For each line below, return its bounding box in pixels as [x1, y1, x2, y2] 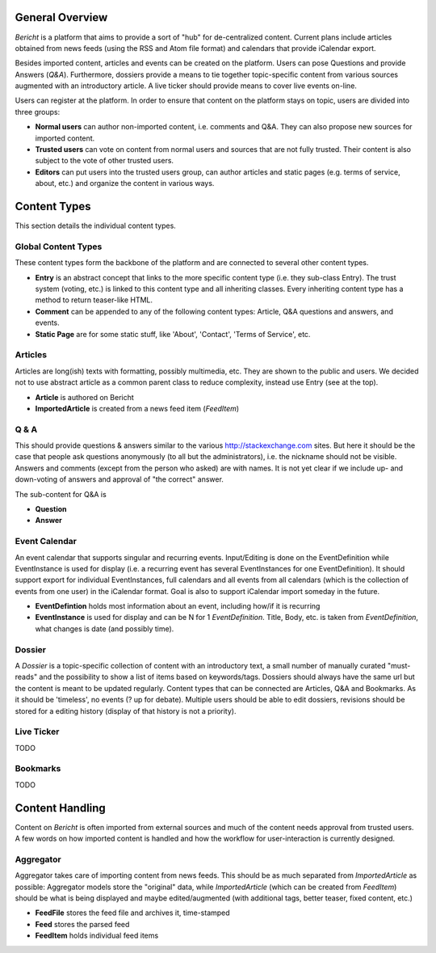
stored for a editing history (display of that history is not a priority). [15, 706, 237, 715]
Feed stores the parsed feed [35, 919, 130, 929]
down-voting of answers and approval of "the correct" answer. [15, 474, 224, 484]
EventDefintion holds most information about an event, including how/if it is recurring [35, 601, 321, 611]
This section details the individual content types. [15, 221, 177, 230]
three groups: [15, 107, 61, 116]
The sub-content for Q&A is [15, 489, 107, 499]
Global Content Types [15, 241, 103, 252]
